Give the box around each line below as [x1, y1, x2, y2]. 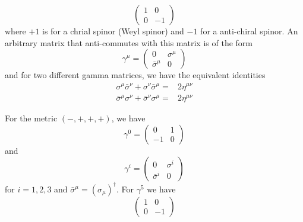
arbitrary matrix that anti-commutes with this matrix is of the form [5, 36, 252, 49]
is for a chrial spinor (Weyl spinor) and [42, 25, 184, 37]
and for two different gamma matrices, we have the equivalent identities [5, 69, 266, 81]
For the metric [5, 112, 58, 124]
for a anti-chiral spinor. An [200, 25, 298, 37]
